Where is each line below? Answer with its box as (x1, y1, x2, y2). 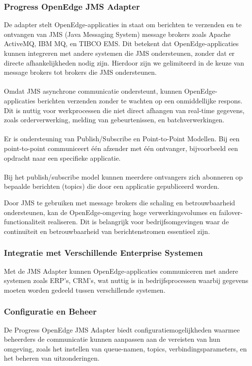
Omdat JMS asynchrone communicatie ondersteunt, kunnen (4, 86, 182, 96)
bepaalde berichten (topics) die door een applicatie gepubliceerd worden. (4, 181, 219, 191)
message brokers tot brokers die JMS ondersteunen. (4, 67, 157, 77)
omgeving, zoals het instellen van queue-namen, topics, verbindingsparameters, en (4, 343, 247, 353)
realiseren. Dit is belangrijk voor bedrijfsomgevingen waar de (48, 216, 229, 227)
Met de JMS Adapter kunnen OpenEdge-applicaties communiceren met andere (4, 266, 238, 276)
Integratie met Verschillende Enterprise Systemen (4, 247, 203, 259)
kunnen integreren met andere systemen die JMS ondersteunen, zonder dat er (4, 48, 235, 58)
